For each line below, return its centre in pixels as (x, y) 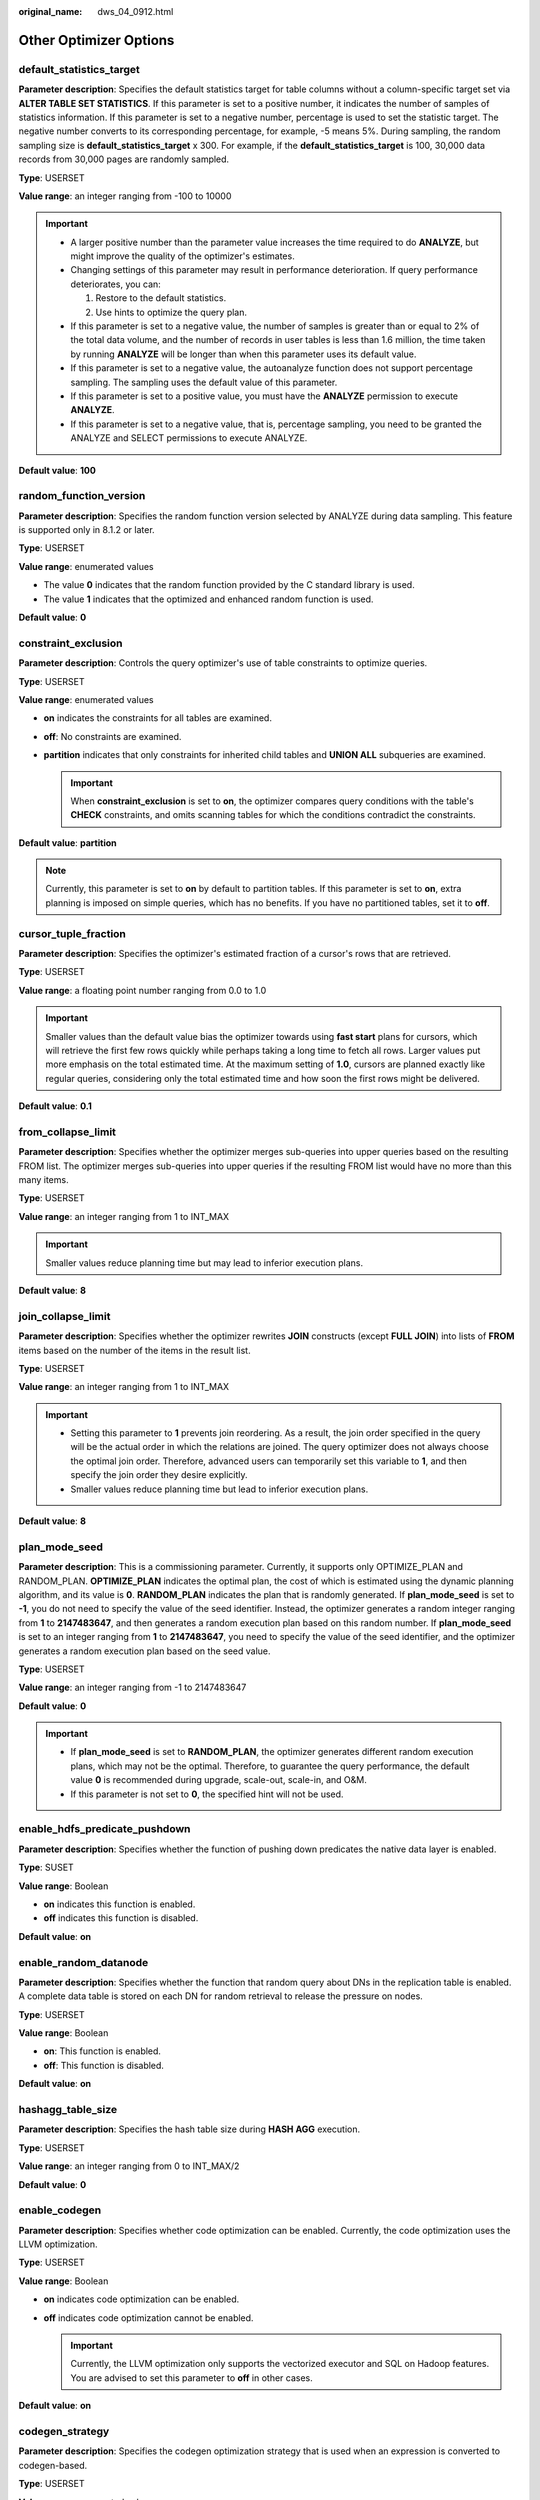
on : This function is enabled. (102, 2051)
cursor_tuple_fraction (72, 933)
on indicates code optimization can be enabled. (141, 2299)
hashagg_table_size (68, 2109)
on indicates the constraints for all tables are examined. (157, 718)
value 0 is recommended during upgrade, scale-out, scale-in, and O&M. (218, 1780)
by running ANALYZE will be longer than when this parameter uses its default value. (243, 354)
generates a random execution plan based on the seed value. (144, 1651)
